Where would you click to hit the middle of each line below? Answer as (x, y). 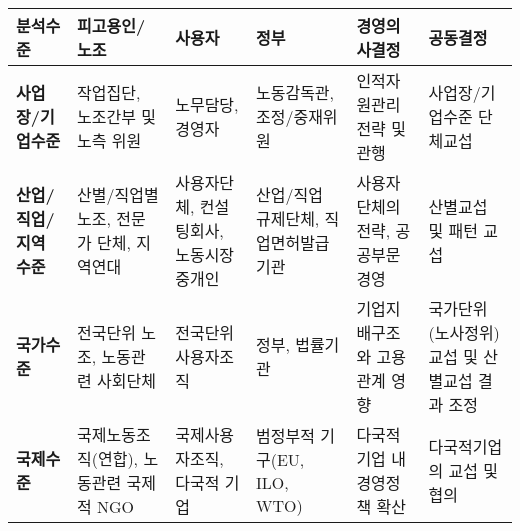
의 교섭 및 (463, 470)
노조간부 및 (116, 116)
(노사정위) (464, 332)
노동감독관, (295, 92)
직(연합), (108, 458)
